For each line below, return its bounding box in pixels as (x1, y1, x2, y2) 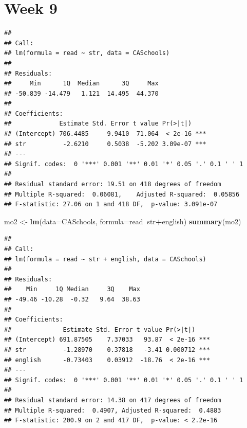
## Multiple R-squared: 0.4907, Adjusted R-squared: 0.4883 (4, 406, 221, 414)
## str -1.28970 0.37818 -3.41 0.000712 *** (4, 346, 210, 353)
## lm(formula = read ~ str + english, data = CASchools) (4, 255, 206, 263)
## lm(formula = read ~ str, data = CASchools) (4, 49, 170, 57)
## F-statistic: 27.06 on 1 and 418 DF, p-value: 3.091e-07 (4, 201, 218, 208)
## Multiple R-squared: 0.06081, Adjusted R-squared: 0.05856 (4, 190, 240, 198)
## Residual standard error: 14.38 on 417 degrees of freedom (4, 396, 221, 404)
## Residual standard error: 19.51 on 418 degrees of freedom (4, 181, 221, 188)
